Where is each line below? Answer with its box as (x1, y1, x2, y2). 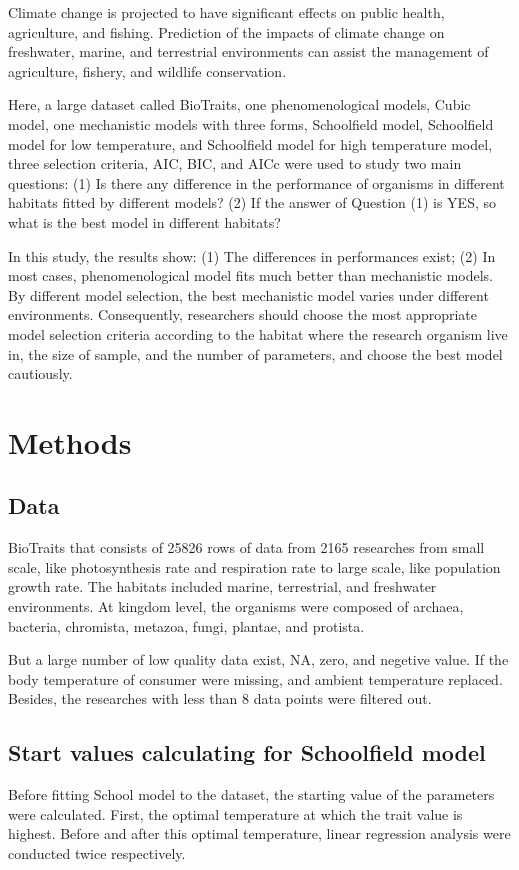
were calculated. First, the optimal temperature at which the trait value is (8, 803, 463, 824)
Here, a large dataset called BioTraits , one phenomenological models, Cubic (8, 94, 471, 115)
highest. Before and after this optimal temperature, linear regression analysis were (8, 823, 511, 844)
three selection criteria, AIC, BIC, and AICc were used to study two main (8, 153, 462, 174)
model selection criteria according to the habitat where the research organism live (8, 323, 508, 344)
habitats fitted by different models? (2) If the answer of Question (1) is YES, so (8, 192, 496, 213)
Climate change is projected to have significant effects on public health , (8, 2, 445, 22)
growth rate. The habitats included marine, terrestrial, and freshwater (8, 576, 437, 597)
